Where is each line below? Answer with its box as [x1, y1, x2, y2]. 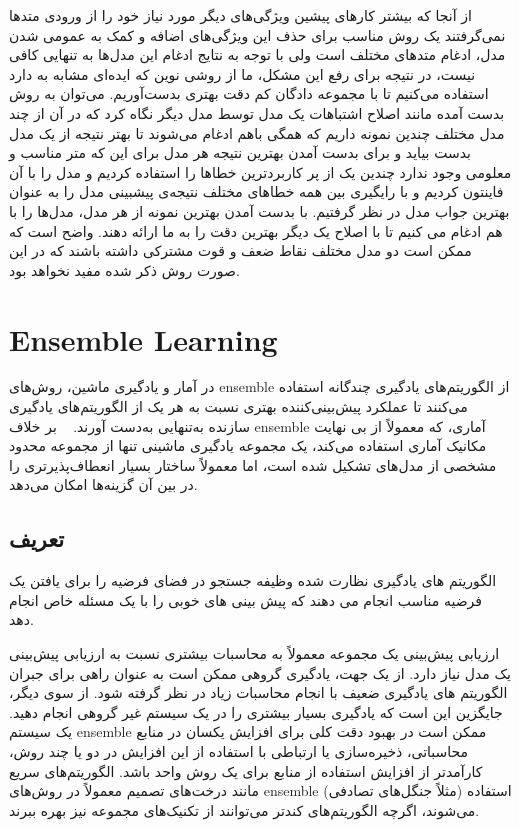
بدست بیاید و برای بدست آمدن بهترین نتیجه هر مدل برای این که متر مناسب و [9, 142, 471, 163]
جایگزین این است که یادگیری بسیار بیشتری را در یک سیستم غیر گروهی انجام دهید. [9, 701, 503, 722]
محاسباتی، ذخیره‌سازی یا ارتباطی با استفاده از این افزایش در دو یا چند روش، [9, 740, 469, 761]
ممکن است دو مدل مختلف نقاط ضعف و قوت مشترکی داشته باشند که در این [9, 240, 472, 261]
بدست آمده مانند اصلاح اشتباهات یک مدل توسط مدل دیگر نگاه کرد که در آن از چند [9, 102, 505, 123]
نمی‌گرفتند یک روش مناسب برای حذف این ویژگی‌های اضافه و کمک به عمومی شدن [9, 24, 506, 45]
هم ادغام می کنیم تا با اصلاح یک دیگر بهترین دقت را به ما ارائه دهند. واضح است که [9, 220, 503, 241]
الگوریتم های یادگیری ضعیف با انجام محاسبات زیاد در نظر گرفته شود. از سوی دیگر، [9, 682, 508, 703]
